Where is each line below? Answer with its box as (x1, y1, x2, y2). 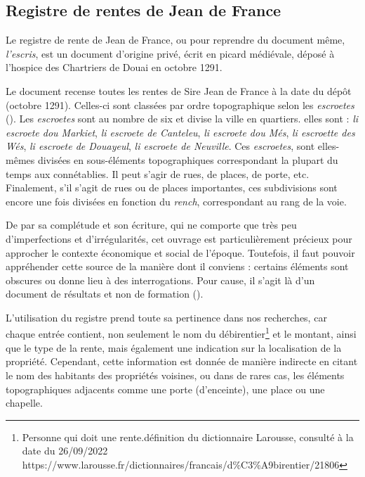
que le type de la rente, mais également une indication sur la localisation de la (6, 340, 342, 355)
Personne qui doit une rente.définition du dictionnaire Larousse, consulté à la (22, 429, 354, 444)
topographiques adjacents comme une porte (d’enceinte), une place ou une (6, 381, 325, 396)
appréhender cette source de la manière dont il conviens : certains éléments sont (6, 259, 349, 274)
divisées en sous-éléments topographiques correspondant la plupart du (37, 152, 338, 167)
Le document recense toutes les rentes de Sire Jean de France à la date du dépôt (6, 83, 352, 98)
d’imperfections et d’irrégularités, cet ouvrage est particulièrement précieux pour (6, 231, 352, 246)
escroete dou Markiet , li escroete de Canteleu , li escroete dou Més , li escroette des (6, 125, 355, 139)
